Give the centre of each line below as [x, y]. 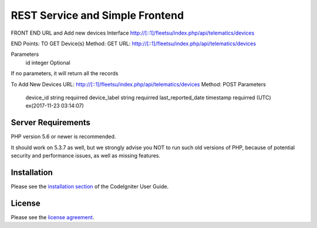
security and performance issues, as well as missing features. [86, 155]
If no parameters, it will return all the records [65, 73]
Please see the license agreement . [53, 217]
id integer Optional [48, 62]
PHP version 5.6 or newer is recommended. [63, 137]
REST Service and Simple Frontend [97, 15]
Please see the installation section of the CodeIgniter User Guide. [90, 186]
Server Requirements [51, 123]
